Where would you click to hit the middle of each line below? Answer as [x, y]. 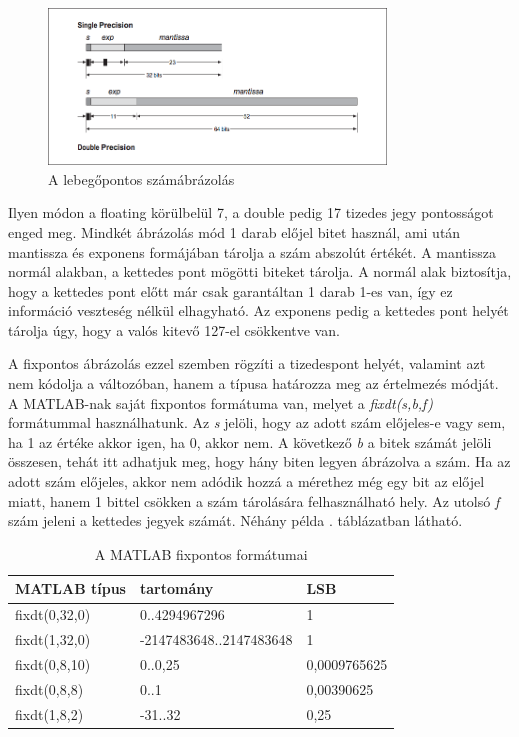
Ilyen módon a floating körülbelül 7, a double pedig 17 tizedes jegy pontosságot [251, 212]
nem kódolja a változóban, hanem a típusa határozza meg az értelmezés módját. [253, 383]
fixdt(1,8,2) [49, 713]
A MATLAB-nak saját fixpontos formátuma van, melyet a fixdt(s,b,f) [220, 402]
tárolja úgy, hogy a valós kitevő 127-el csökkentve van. [174, 329]
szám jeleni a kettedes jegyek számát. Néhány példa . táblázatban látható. [235, 520]
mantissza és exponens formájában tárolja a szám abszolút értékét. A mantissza [252, 251]
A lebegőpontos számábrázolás [141, 178]
